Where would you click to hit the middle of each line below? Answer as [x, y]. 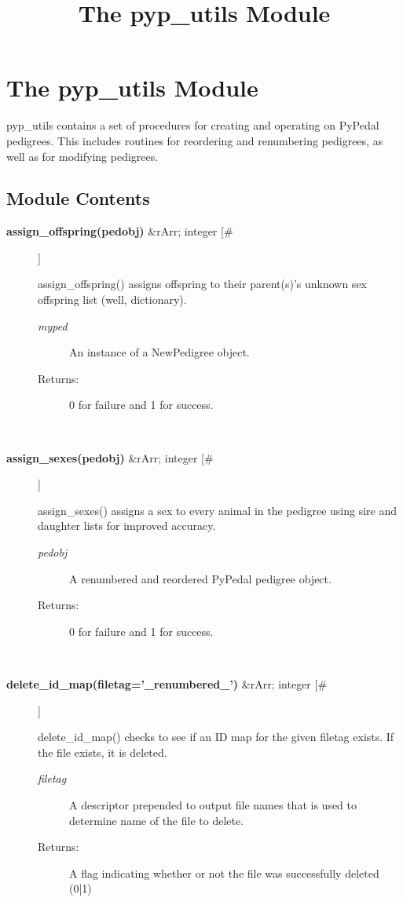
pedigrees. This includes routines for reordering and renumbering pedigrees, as [195, 140]
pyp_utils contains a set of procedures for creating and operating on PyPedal [193, 125]
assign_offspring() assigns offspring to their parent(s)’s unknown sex [202, 284]
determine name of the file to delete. [157, 820]
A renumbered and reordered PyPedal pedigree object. [200, 578]
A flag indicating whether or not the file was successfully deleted [224, 873]
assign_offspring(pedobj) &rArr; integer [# [120, 231]
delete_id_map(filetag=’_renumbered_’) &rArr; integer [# [167, 683]
